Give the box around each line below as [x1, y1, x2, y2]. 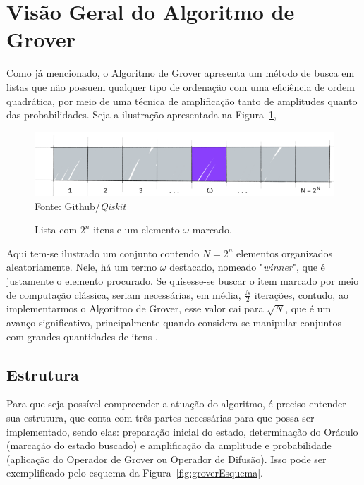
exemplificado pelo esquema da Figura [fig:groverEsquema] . [6, 465, 263, 480]
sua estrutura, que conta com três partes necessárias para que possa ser [6, 410, 315, 424]
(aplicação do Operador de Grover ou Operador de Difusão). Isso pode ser [6, 451, 327, 466]
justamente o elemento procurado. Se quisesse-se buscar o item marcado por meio [6, 273, 359, 288]
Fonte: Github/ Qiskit [35, 198, 126, 213]
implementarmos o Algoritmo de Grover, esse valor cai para [6, 301, 264, 316]
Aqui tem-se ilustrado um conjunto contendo [6, 245, 200, 260]
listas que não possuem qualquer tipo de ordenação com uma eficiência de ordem [6, 79, 355, 94]
